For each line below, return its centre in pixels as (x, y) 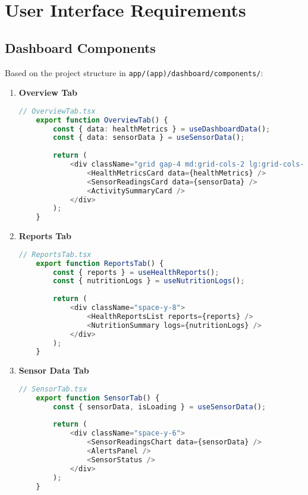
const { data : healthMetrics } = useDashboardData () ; (162, 129)
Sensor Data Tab (54, 370)
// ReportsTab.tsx (55, 254)
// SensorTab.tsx (53, 389)
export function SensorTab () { (98, 398)
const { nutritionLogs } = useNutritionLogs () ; (149, 281)
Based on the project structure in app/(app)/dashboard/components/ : (134, 72)
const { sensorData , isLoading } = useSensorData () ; (160, 407)
